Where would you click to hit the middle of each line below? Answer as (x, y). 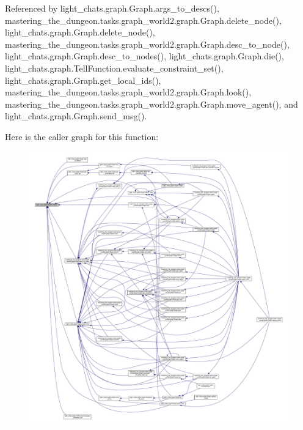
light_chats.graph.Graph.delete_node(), (80, 32)
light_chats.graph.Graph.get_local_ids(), (83, 80)
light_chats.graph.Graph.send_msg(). (76, 116)
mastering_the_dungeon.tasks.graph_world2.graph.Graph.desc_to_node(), (147, 44)
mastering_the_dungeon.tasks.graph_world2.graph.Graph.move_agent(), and (151, 104)
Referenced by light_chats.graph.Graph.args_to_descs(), (112, 8)
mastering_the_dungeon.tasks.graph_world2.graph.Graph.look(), (128, 92)
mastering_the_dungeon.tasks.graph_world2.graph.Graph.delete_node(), (143, 20)
